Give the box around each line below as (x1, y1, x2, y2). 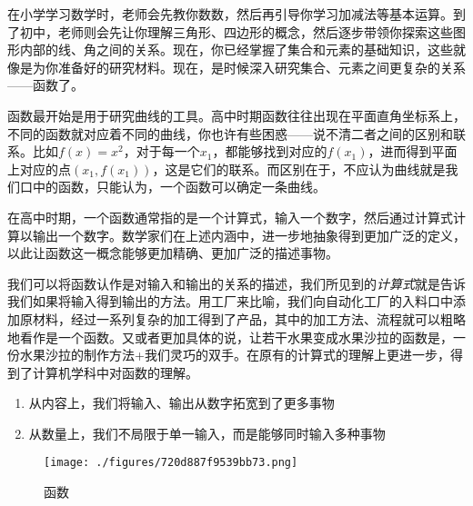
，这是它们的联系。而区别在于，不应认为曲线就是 (152, 159, 446, 178)
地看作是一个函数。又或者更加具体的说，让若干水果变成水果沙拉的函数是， (7, 327, 453, 346)
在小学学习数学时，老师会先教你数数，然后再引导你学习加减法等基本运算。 (7, 5, 453, 23)
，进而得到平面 (367, 142, 458, 161)
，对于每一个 (123, 142, 200, 161)
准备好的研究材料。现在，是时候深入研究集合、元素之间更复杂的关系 (57, 57, 466, 76)
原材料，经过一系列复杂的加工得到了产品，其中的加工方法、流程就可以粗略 (19, 309, 466, 328)
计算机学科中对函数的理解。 (32, 362, 198, 382)
